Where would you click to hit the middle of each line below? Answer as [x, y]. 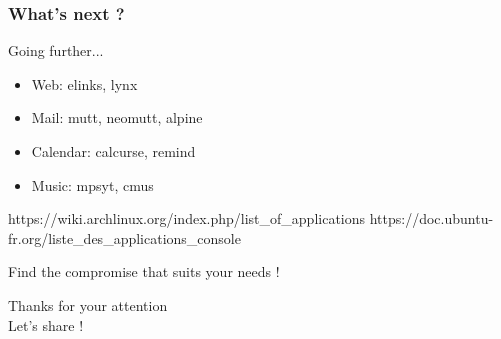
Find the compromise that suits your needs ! [144, 271]
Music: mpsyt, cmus [92, 184]
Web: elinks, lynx [84, 83]
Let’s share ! [46, 324]
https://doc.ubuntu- [431, 218]
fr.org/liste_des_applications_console [124, 237]
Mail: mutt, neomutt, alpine [117, 117]
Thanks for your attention [88, 304]
